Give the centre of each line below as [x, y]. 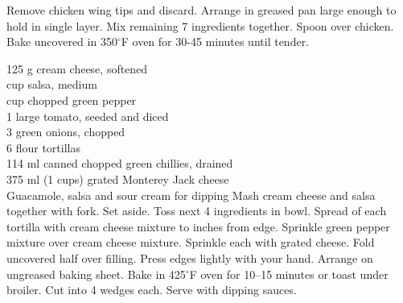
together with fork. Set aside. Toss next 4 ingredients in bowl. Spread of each [197, 211]
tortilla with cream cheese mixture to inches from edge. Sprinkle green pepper [198, 226]
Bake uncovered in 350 [62, 42]
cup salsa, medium [52, 84]
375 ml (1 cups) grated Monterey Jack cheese [118, 178]
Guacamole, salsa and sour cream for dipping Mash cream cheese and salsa [191, 195]
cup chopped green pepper [72, 100]
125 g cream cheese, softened [77, 68]
